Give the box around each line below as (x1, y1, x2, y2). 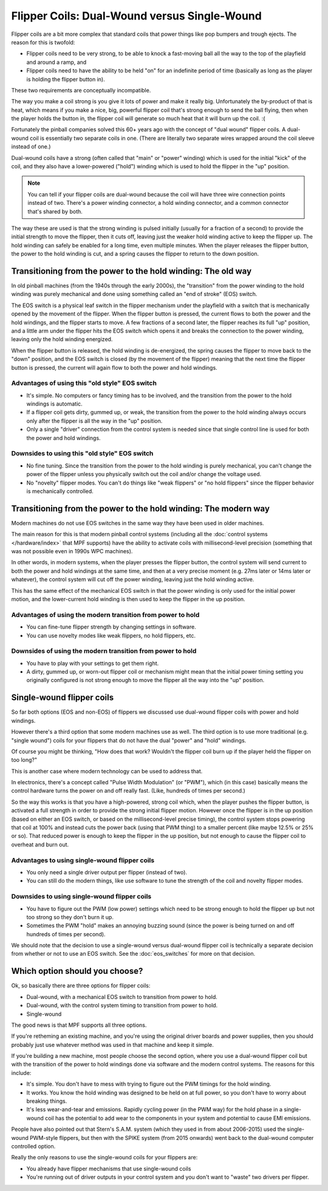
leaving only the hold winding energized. (11, 336, 113, 343)
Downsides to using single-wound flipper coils (11, 892, 152, 901)
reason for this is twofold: (11, 38, 75, 46)
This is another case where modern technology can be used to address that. (11, 767, 203, 775)
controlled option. (11, 1143, 56, 1150)
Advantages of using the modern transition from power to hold (11, 610, 200, 619)
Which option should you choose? (11, 966, 143, 976)
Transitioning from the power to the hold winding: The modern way (11, 503, 270, 514)
